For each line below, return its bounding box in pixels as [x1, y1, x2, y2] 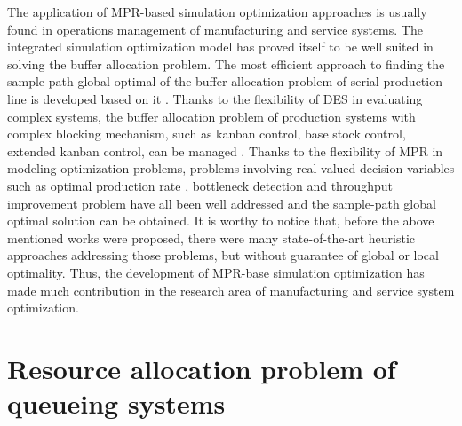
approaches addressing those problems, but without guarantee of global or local [7, 246, 439, 264]
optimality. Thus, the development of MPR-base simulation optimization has [7, 263, 425, 281]
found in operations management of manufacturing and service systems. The [7, 20, 423, 38]
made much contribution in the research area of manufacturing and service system [7, 280, 455, 299]
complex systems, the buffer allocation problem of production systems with [7, 106, 416, 125]
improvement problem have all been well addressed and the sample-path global [7, 193, 436, 212]
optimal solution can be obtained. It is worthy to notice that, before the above [7, 211, 434, 230]
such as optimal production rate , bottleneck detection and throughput [7, 176, 393, 194]
